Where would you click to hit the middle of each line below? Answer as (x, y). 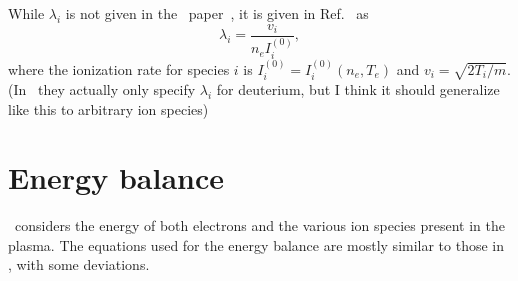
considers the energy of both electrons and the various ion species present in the (259, 225)
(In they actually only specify (102, 88)
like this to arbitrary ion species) (108, 108)
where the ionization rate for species (119, 68)
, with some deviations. (79, 264)
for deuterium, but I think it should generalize (358, 88)
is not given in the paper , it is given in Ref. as (217, 13)
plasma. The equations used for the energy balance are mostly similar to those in (256, 244)
